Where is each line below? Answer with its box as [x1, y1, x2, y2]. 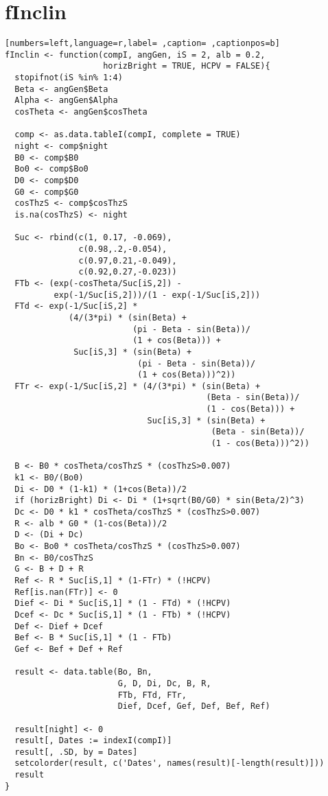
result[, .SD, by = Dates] [14, 747, 138, 757]
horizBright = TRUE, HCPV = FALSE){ [103, 61, 270, 71]
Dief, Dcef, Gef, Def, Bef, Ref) [117, 701, 270, 712]
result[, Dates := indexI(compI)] [14, 736, 172, 746]
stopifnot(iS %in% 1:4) [14, 73, 123, 83]
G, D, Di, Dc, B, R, [117, 678, 211, 688]
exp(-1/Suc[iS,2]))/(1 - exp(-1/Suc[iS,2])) [54, 290, 261, 300]
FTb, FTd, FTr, [117, 690, 187, 700]
